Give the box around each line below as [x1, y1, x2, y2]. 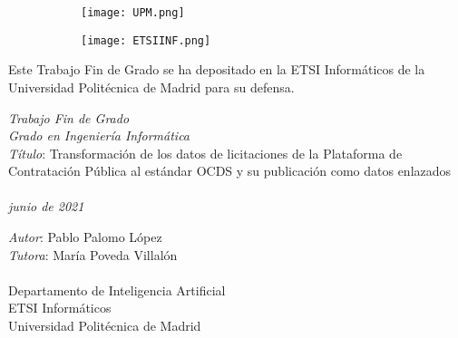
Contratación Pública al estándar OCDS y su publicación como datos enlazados [8, 161, 452, 180]
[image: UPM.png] [81, 6, 185, 19]
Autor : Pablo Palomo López [8, 227, 162, 246]
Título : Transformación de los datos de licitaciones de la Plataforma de [8, 143, 403, 162]
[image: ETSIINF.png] [81, 34, 211, 47]
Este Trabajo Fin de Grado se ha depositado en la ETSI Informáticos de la [8, 60, 425, 79]
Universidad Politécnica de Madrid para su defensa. [8, 77, 295, 96]
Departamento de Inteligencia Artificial [8, 280, 226, 299]
